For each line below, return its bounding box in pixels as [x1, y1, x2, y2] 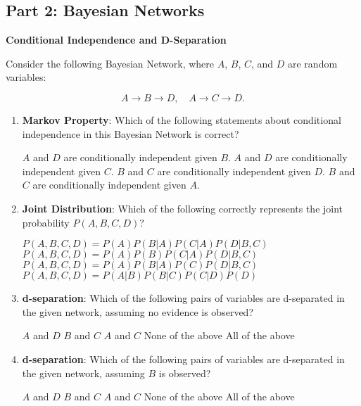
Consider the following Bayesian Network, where [6, 56, 215, 70]
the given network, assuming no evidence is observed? [22, 304, 253, 319]
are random [288, 56, 338, 70]
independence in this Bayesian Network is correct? [22, 126, 239, 141]
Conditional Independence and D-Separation [6, 32, 227, 47]
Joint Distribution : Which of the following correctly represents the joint [22, 201, 343, 215]
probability [22, 215, 70, 229]
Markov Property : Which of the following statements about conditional [22, 112, 341, 127]
